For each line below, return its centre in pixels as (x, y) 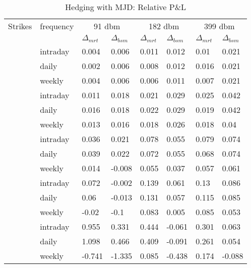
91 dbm (107, 26)
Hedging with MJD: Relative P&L (126, 7)
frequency (57, 26)
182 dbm (164, 26)
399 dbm (219, 26)
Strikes (20, 26)
